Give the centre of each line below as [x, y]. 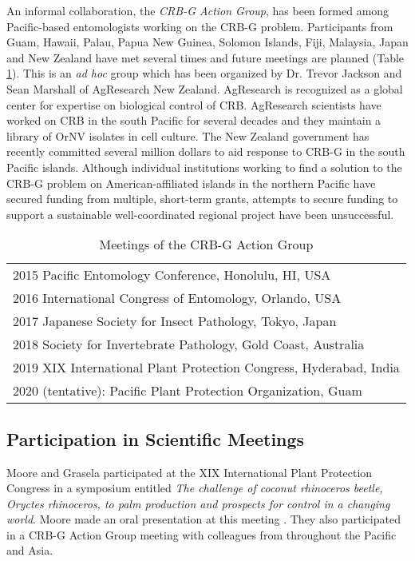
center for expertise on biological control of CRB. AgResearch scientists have [194, 104]
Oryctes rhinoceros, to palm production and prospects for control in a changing [198, 503]
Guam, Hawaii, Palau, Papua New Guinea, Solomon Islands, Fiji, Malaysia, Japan [207, 42]
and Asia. [30, 550]
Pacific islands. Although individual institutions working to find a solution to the [204, 167]
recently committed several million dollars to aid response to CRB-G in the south [206, 151]
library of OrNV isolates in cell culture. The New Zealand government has [188, 135]
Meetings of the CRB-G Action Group [206, 245]
